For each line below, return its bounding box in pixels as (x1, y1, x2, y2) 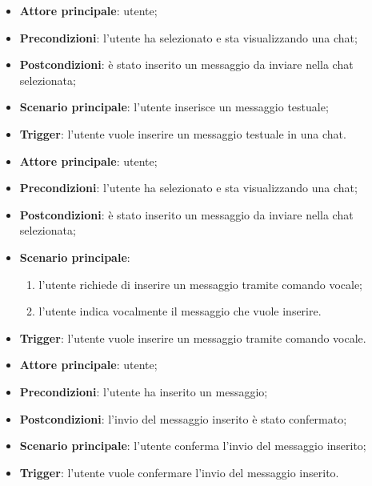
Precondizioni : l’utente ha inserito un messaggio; (19, 383, 268, 400)
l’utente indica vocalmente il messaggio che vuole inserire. (38, 303, 322, 319)
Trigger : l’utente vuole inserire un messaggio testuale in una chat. (19, 125, 346, 142)
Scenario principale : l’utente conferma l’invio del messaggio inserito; (19, 437, 366, 454)
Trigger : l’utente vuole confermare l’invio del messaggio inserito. (19, 464, 339, 480)
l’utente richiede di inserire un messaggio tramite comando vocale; (38, 275, 363, 292)
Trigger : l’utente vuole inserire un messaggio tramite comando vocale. (19, 329, 366, 346)
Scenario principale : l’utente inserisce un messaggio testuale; (19, 98, 329, 115)
